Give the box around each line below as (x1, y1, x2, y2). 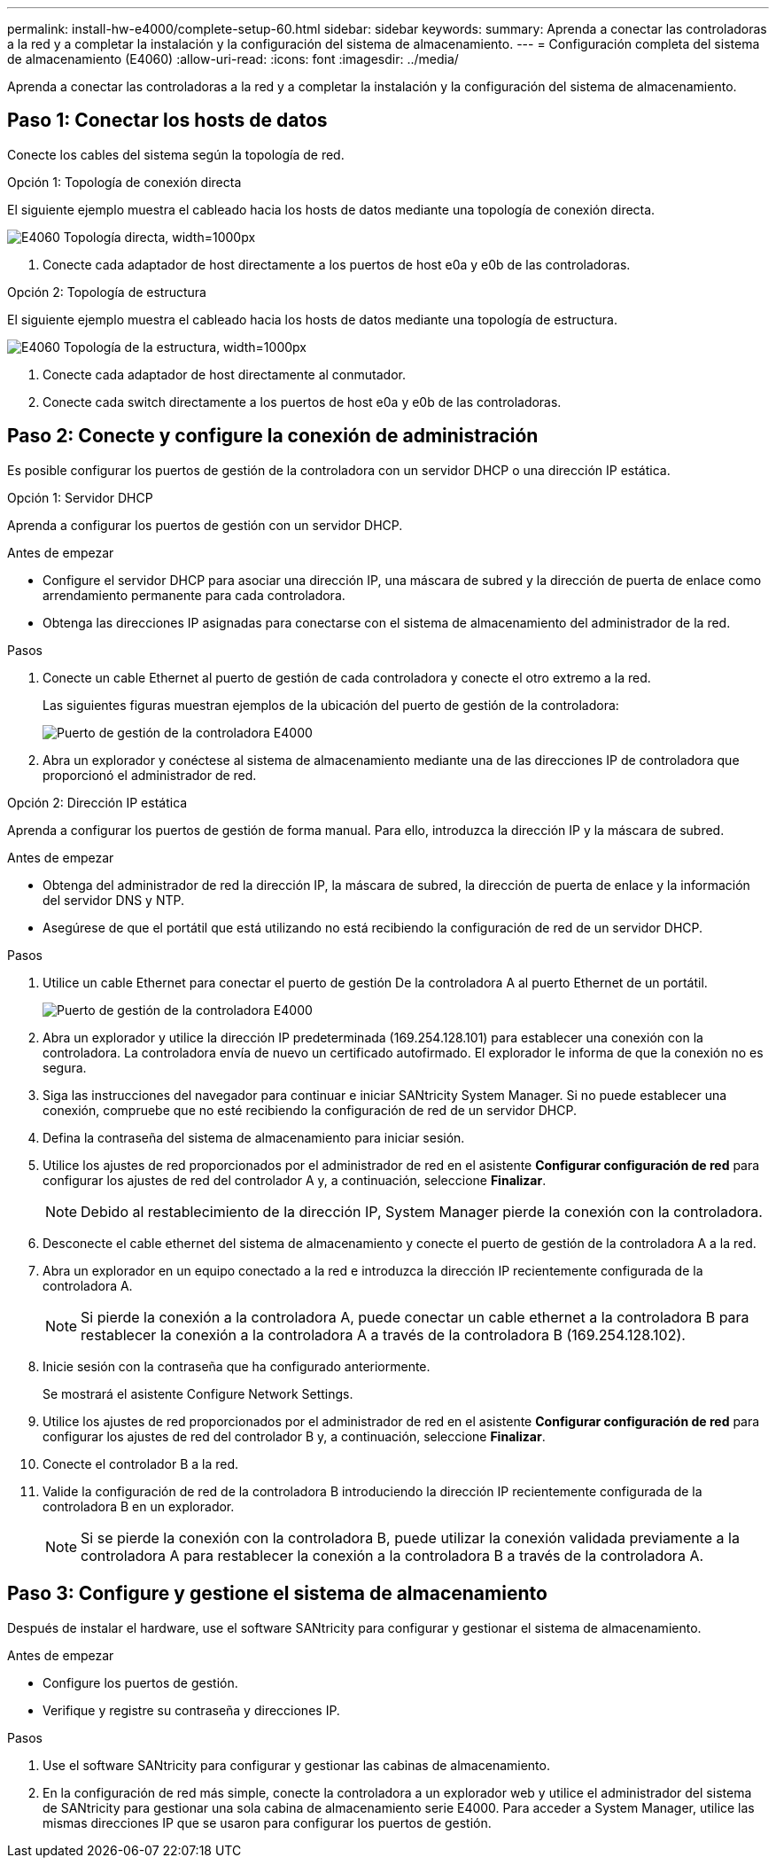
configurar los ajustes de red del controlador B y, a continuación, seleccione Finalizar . (43, 1428, 546, 1444)
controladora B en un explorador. (43, 1498, 235, 1514)
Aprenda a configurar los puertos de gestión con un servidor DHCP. (7, 517, 403, 533)
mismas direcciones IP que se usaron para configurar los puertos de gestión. (43, 1814, 492, 1830)
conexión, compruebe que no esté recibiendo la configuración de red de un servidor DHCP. (43, 1102, 577, 1118)
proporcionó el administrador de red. (43, 767, 257, 783)
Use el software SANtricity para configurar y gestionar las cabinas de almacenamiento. (43, 1757, 550, 1773)
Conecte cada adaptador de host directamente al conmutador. (43, 366, 406, 382)
